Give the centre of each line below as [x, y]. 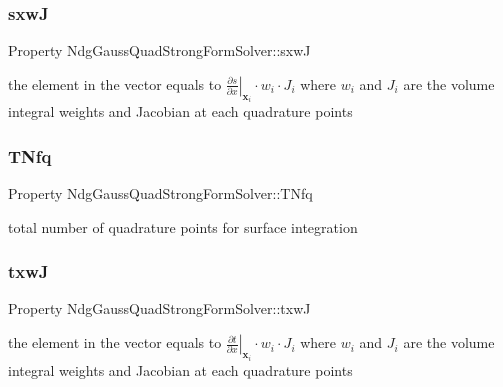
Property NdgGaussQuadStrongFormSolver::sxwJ [159, 50]
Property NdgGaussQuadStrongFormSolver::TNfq [160, 193]
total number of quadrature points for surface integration [183, 226]
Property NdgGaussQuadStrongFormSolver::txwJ [159, 308]
